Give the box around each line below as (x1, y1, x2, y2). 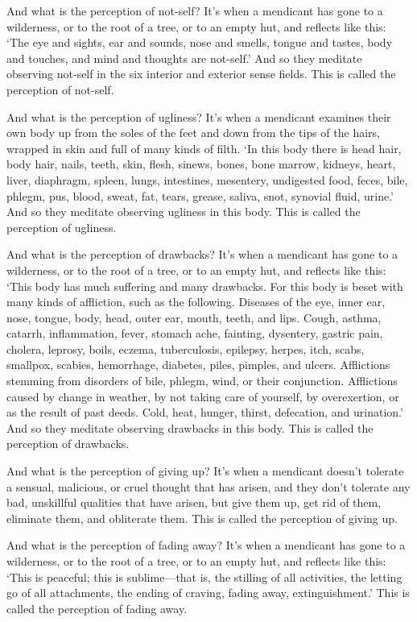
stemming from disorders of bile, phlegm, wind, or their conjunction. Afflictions (6, 372, 398, 389)
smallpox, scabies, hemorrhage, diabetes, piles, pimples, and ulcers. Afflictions (6, 356, 390, 373)
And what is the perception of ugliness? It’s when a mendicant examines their (6, 108, 391, 125)
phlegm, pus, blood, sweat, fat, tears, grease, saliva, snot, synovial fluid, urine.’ (6, 187, 394, 204)
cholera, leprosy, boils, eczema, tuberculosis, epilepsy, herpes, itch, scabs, (6, 340, 365, 357)
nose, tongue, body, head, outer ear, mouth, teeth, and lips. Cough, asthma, (6, 309, 382, 326)
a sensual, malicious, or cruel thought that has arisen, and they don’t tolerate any (6, 478, 411, 495)
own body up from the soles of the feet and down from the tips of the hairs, (6, 124, 380, 141)
